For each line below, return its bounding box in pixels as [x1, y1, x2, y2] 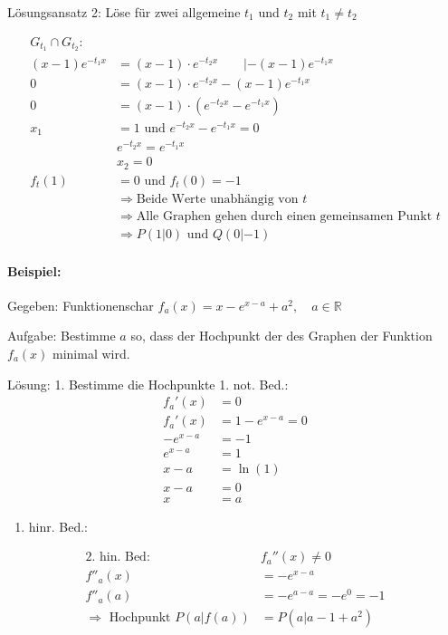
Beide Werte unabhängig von [136, 192, 299, 206]
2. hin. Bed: [85, 551, 150, 564]
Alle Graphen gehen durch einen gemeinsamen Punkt [136, 209, 433, 223]
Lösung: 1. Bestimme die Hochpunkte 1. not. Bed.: [7, 374, 289, 393]
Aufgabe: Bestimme [7, 326, 116, 345]
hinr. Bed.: [28, 516, 88, 535]
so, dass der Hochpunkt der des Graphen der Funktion [130, 326, 433, 345]
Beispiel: [7, 261, 62, 280]
